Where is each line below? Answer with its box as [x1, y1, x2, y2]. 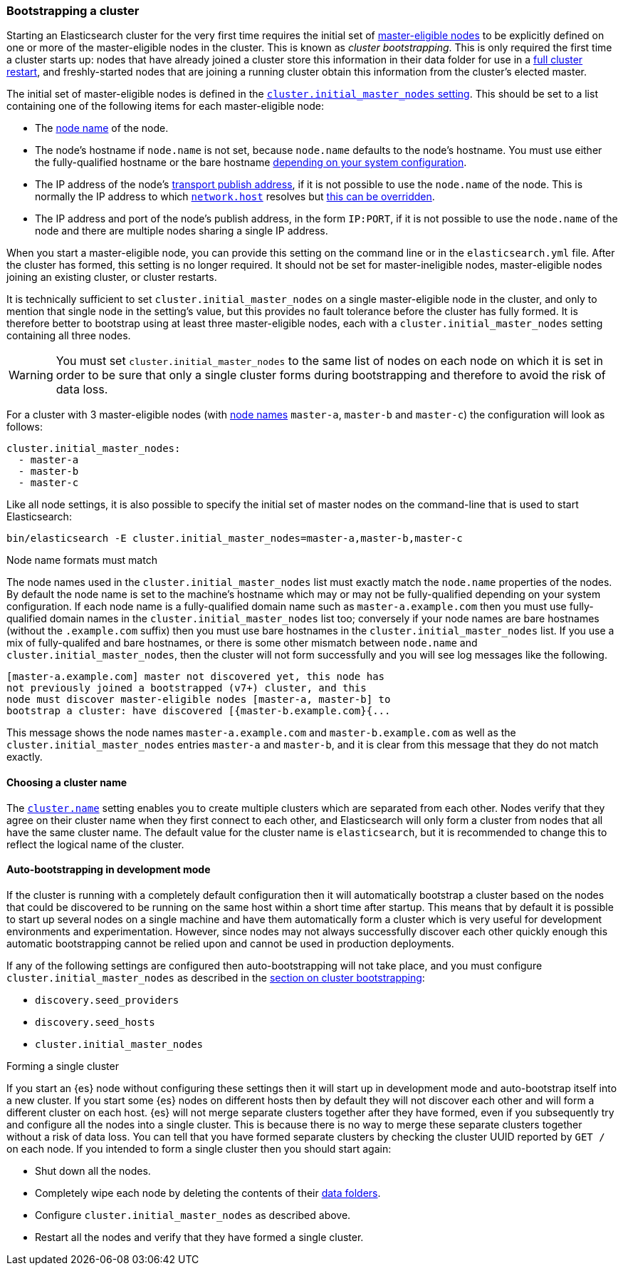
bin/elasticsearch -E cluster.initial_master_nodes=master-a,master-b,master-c [6, 532, 463, 545]
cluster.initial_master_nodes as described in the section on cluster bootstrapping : [6, 971, 425, 984]
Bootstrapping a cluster [6, 4, 140, 18]
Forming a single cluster [6, 1059, 119, 1072]
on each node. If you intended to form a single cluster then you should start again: [6, 1142, 392, 1155]
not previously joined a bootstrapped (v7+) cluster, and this [6, 682, 367, 694]
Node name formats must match [6, 554, 157, 567]
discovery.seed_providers [35, 994, 179, 1006]
